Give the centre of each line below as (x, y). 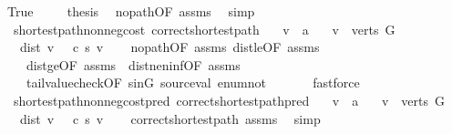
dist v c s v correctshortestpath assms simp (170, 118)
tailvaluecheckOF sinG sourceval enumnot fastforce (193, 82)
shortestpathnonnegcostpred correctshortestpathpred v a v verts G (229, 100)
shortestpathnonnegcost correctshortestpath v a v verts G (204, 29)
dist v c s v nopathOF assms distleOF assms (169, 47)
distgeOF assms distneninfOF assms (133, 64)
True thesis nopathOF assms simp (131, 11)
